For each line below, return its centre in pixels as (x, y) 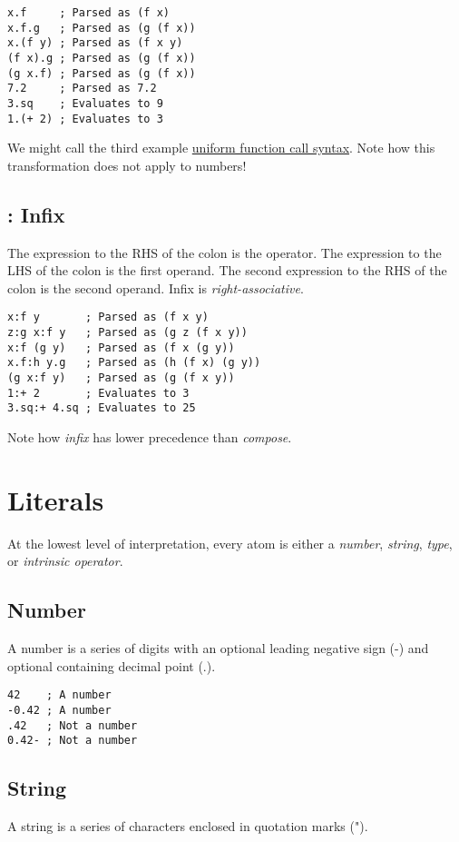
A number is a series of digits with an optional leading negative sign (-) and (218, 648)
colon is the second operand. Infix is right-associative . (156, 287)
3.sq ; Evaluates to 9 (85, 103)
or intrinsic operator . (65, 561)
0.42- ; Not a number (73, 741)
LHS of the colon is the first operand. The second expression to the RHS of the (227, 270)
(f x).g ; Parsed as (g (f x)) (102, 58)
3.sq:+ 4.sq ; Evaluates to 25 (102, 408)
